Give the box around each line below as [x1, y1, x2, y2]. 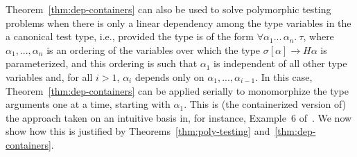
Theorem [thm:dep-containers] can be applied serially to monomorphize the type [6, 83, 349, 98]
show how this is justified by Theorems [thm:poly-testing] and [6, 124, 270, 138]
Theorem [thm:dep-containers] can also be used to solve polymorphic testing [6, 2, 331, 16]
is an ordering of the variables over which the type [46, 42, 261, 57]
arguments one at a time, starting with [6, 97, 171, 111]
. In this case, [255, 69, 313, 84]
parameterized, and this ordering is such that [6, 56, 198, 71]
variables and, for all [6, 69, 93, 84]
